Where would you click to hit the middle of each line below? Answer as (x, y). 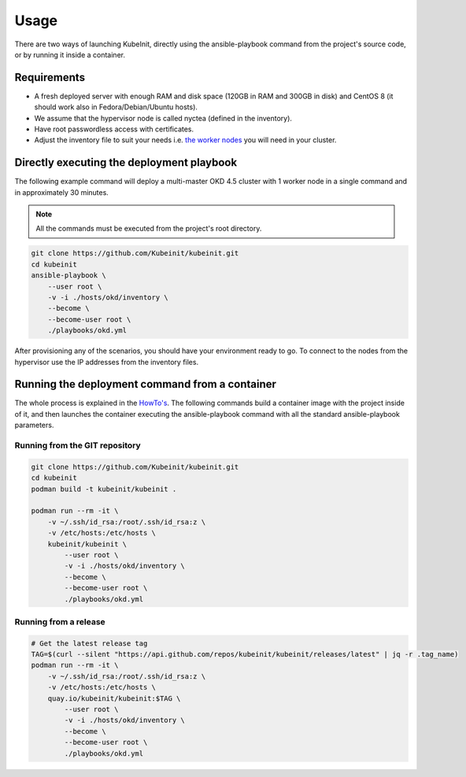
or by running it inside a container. (70, 54)
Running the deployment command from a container (146, 384)
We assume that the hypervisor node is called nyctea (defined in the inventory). (163, 118)
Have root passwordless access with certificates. (114, 129)
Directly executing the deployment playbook (126, 162)
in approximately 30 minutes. (62, 192)
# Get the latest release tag (89, 643)
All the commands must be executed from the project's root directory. (149, 229)
